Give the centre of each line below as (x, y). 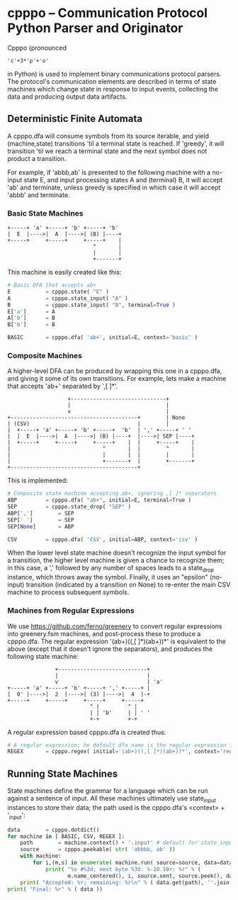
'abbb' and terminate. (39, 195)
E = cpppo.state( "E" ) (58, 291)
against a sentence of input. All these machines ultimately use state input (112, 799)
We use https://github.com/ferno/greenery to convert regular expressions (115, 626)
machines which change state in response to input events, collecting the (113, 89)
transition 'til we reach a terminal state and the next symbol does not (107, 151)
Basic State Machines (45, 213)
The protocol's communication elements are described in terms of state (112, 81)
